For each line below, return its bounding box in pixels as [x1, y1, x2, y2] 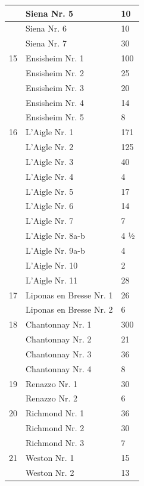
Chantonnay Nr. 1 [26, 318, 92, 331]
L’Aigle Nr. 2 [26, 141, 74, 153]
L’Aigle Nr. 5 [26, 185, 74, 197]
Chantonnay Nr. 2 [26, 333, 92, 345]
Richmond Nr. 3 [26, 436, 84, 448]
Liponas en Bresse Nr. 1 [26, 288, 113, 301]
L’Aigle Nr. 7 [26, 214, 74, 227]
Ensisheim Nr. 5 [26, 111, 84, 123]
